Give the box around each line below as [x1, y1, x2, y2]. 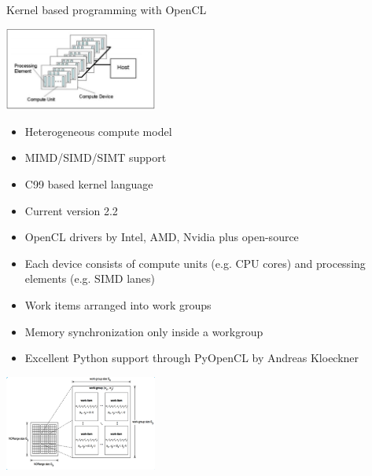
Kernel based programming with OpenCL [6, 2, 207, 17]
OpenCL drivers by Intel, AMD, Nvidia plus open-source [24, 229, 299, 245]
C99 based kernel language [24, 176, 153, 192]
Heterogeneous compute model [24, 123, 172, 139]
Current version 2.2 [24, 202, 118, 218]
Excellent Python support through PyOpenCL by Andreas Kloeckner [24, 350, 359, 366]
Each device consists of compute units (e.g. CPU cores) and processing [24, 254, 366, 271]
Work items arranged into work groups [24, 297, 212, 313]
